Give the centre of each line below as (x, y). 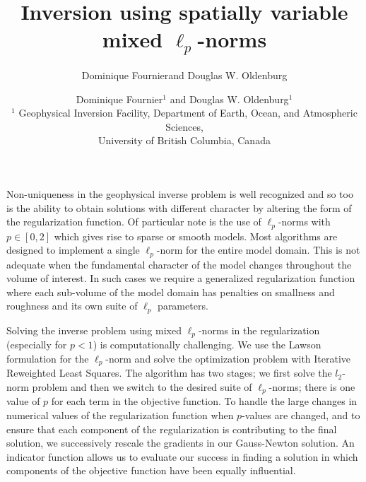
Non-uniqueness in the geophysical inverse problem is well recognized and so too (180, 194)
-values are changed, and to (301, 415)
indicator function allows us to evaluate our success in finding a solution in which (182, 456)
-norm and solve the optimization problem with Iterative (228, 358)
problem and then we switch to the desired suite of (142, 387)
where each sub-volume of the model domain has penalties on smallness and (171, 292)
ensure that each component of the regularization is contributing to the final (172, 429)
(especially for (37, 345)
